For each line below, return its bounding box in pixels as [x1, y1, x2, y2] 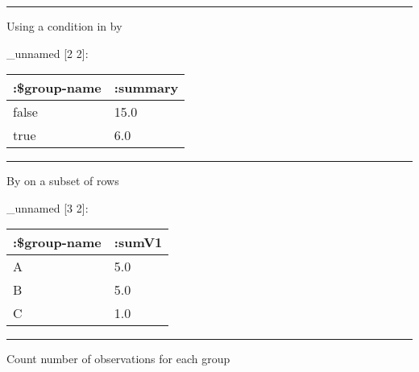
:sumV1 [114, 233, 163, 252]
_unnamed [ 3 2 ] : [6, 199, 89, 216]
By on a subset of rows [6, 172, 119, 189]
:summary [114, 78, 179, 97]
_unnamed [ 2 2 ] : [6, 44, 89, 61]
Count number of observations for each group [6, 350, 230, 367]
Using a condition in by [6, 18, 122, 34]
